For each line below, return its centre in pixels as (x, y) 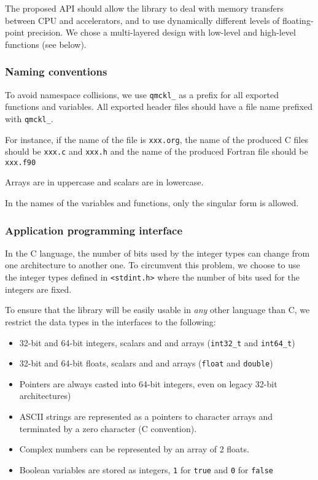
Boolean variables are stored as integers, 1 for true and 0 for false (146, 469)
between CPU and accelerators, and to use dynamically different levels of (142, 20)
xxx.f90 (21, 162)
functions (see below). (46, 44)
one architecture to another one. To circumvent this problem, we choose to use (153, 265)
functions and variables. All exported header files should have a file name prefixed (159, 106)
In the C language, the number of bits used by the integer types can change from (157, 253)
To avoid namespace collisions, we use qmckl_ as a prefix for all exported (142, 94)
